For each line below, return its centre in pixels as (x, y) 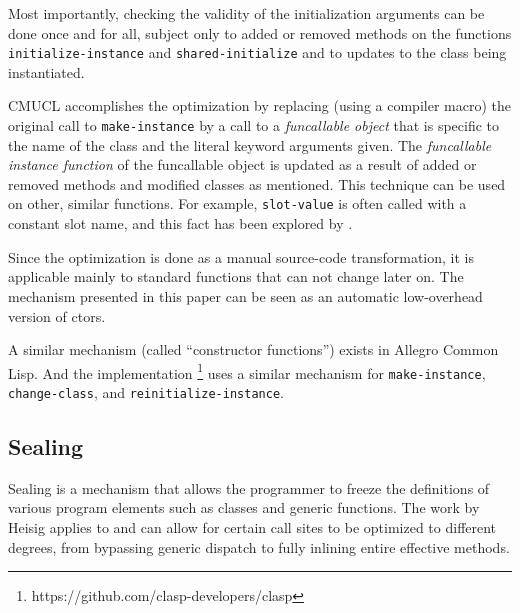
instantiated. (46, 71)
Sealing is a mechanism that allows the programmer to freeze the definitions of (249, 487)
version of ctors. (57, 315)
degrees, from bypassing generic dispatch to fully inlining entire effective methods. (259, 546)
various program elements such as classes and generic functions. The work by (244, 507)
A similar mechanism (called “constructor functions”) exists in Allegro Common (253, 349)
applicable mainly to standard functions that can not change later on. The (236, 276)
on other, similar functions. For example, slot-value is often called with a (237, 203)
